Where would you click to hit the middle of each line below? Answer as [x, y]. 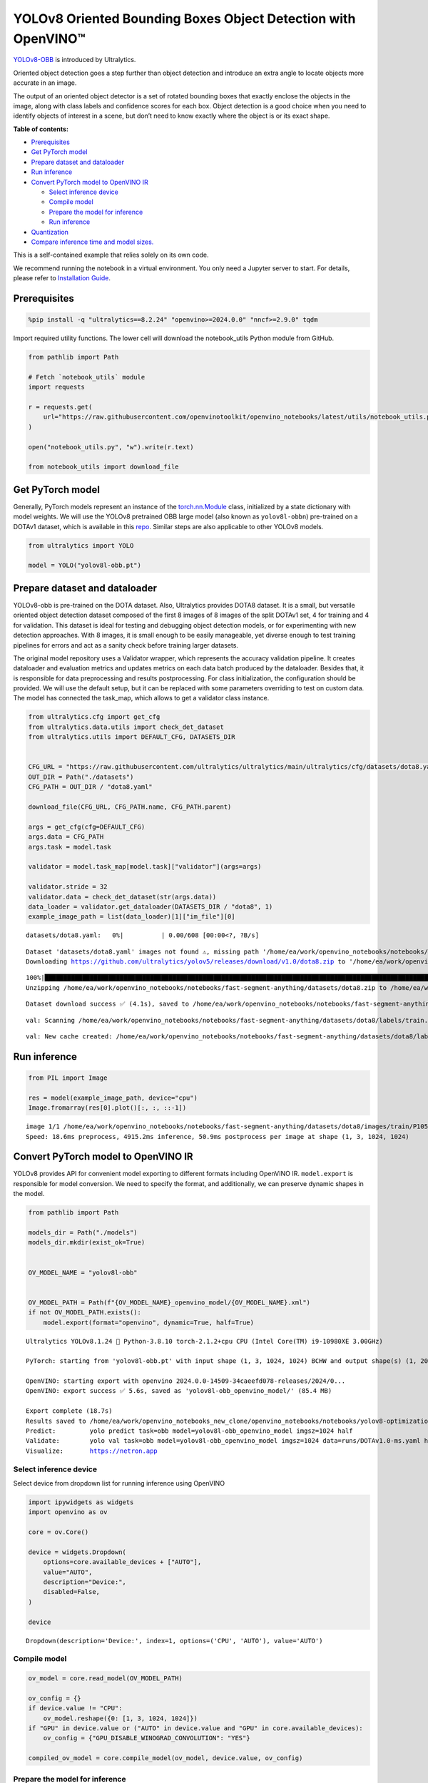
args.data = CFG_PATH [66, 837]
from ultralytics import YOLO [81, 545]
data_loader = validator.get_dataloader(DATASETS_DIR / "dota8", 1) [151, 906]
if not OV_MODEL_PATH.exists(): [85, 1313]
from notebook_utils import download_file [103, 467]
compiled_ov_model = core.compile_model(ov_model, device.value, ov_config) [165, 1758]
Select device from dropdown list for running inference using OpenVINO [119, 1483]
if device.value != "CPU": [75, 1708]
